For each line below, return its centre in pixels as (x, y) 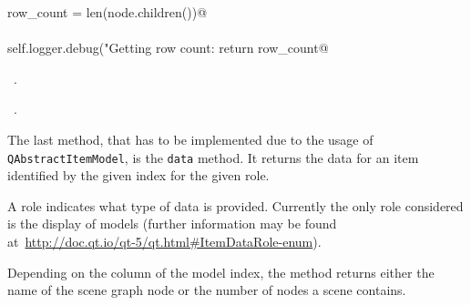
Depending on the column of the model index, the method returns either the (221, 272)
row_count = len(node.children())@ (108, 12)
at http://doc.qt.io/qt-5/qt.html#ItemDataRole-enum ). (164, 241)
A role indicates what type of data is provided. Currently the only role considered (235, 205)
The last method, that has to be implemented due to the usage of (190, 139)
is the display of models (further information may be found (172, 224)
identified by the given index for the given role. (138, 175)
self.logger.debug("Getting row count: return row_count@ (168, 48)
